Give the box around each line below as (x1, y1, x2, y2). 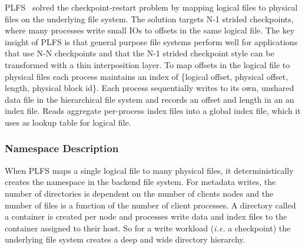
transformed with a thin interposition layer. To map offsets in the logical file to (5, 58, 290, 70)
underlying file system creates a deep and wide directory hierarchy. (5, 233, 246, 245)
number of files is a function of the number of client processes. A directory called (5, 198, 296, 211)
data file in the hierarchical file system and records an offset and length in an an (5, 93, 294, 105)
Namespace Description (5, 141, 119, 156)
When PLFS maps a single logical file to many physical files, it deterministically (5, 164, 294, 176)
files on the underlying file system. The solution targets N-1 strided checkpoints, (5, 12, 294, 25)
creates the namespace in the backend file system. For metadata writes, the (5, 176, 276, 188)
